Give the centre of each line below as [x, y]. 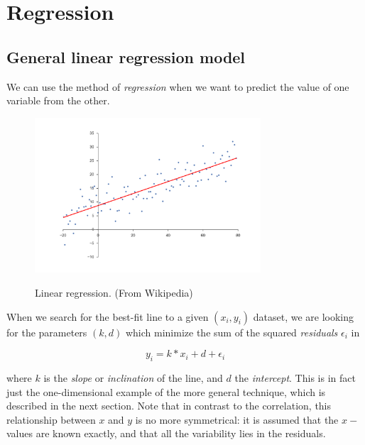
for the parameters [47, 332]
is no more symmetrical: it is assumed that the [237, 419]
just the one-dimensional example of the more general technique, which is [166, 391]
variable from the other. [58, 100]
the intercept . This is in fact [295, 377]
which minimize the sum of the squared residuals [231, 332]
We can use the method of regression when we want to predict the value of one [178, 86]
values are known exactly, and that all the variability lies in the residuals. [166, 433]
